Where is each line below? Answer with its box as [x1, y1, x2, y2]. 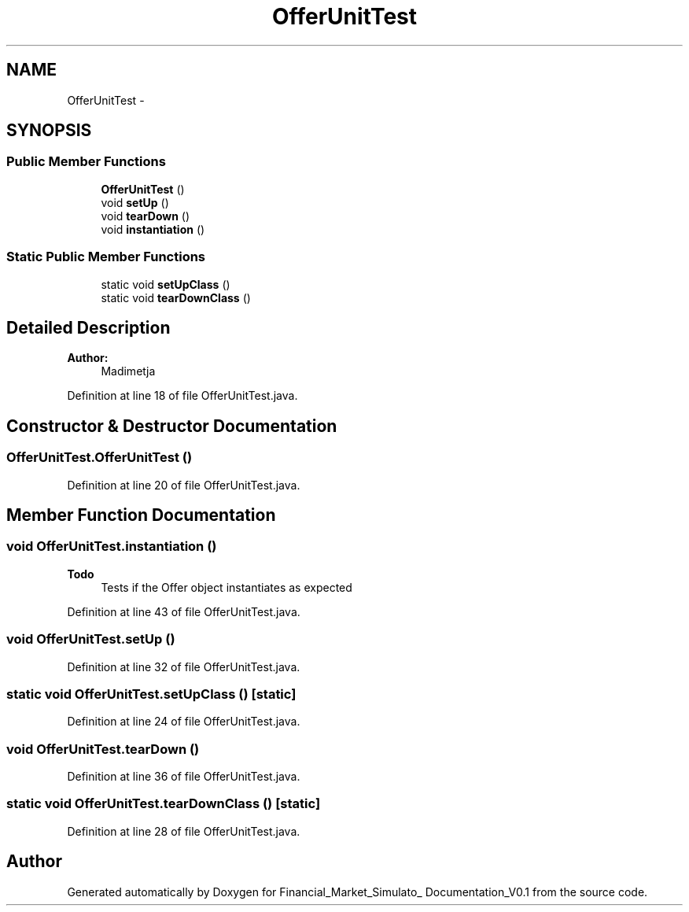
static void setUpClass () [101, 277, 230, 291]
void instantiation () [101, 222, 205, 236]
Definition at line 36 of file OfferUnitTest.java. [67, 770, 300, 784]
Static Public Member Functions [6, 249, 206, 265]
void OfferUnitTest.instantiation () [6, 538, 217, 555]
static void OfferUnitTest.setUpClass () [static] [6, 685, 297, 702]
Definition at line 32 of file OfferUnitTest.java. [67, 659, 300, 674]
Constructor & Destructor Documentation [6, 415, 337, 436]
